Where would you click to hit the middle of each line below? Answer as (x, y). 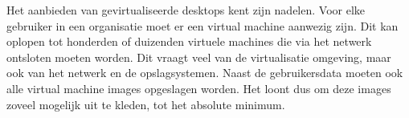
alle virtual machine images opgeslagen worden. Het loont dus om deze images (199, 88)
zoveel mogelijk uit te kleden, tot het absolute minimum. (146, 104)
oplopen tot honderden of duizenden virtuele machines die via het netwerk (189, 41)
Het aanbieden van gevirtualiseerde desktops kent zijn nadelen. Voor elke (186, 10)
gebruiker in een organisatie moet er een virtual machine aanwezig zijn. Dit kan (202, 25)
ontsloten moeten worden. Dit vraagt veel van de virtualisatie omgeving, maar (199, 57)
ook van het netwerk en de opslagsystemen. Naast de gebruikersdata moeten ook (205, 73)
